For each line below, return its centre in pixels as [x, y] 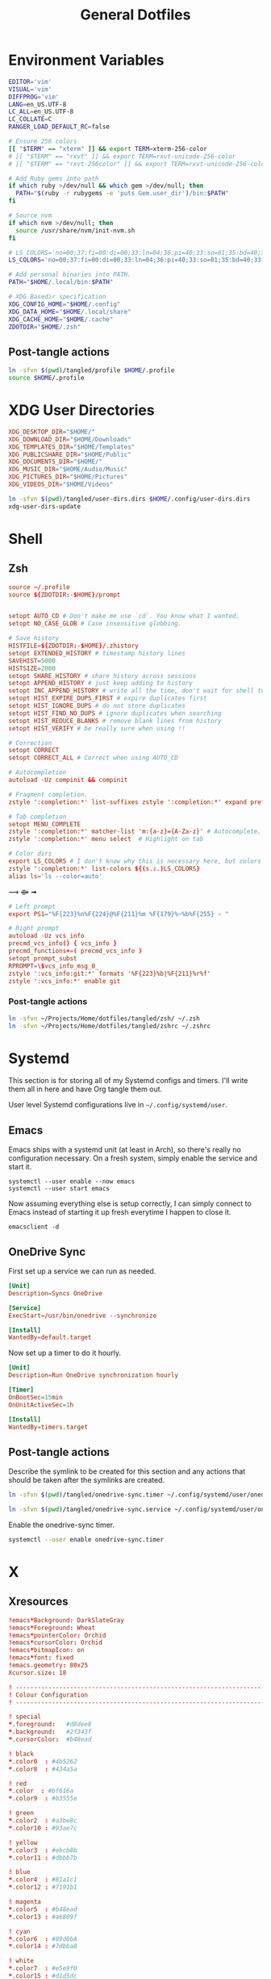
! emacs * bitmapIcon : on [46, 1651]
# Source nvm [30, 215]
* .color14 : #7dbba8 [43, 1947]
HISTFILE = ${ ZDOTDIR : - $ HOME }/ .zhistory [73, 646]
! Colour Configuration [48, 1695]
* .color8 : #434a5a [43, 1769]
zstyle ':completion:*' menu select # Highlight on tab [106, 839]
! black [21, 1754]
